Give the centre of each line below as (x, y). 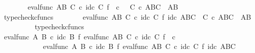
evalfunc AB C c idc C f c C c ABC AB (103, 7)
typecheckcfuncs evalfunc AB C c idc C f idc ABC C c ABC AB (127, 16)
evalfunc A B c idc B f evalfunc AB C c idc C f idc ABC (139, 46)
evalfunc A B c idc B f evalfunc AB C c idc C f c (90, 36)
